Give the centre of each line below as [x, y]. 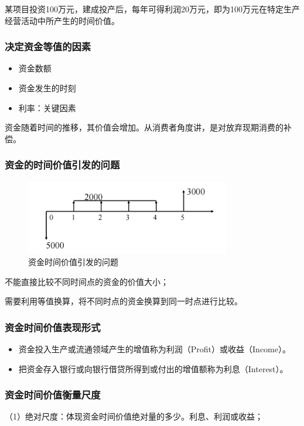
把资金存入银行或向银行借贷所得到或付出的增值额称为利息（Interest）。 [153, 368]
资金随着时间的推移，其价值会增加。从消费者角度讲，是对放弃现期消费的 [144, 127]
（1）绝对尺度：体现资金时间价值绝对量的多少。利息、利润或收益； [134, 416]
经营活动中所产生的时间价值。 [62, 20]
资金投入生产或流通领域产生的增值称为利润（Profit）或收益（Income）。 [154, 348]
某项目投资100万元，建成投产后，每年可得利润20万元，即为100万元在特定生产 [152, 9]
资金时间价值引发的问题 [73, 261]
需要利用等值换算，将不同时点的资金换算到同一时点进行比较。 [124, 301]
